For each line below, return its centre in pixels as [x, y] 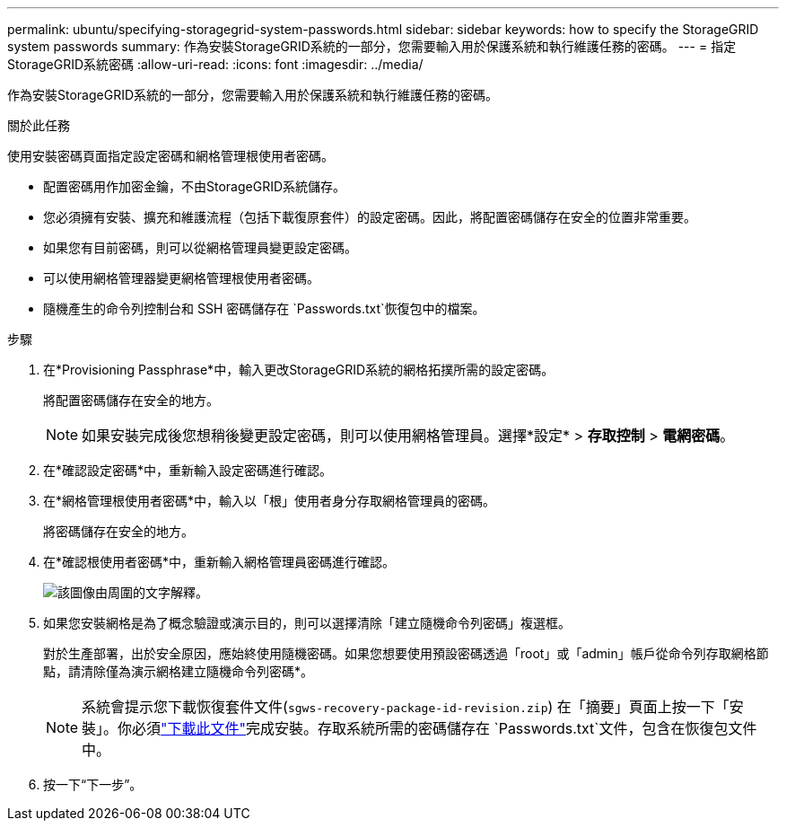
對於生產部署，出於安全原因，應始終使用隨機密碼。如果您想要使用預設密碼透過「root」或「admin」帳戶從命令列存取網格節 [406, 653]
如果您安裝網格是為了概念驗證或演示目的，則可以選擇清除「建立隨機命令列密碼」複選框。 [307, 623]
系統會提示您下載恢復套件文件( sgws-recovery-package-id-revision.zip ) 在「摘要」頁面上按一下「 [406, 707]
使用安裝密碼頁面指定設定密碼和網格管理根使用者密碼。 [170, 156]
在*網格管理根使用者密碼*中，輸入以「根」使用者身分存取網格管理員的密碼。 [270, 501]
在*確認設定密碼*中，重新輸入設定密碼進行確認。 [188, 470]
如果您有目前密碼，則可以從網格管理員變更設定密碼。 [200, 247]
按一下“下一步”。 [93, 784]
